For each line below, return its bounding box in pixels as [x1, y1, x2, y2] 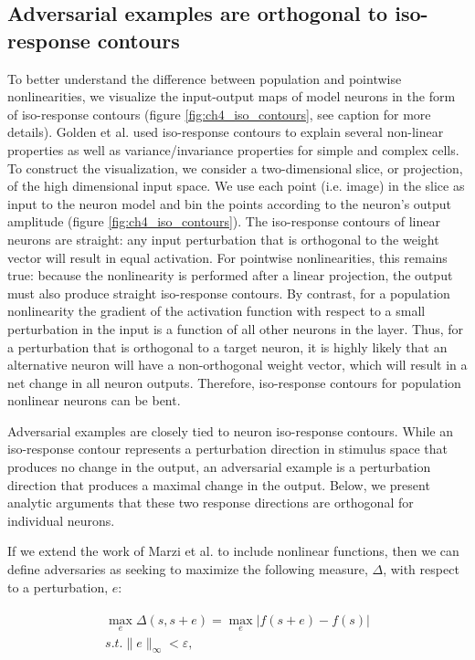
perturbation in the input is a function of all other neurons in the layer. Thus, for [7, 319, 464, 338]
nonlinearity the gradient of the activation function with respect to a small [7, 301, 426, 320]
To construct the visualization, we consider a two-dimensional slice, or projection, [7, 158, 463, 177]
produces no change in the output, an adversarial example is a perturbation [7, 457, 431, 477]
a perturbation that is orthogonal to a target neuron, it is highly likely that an [7, 337, 448, 356]
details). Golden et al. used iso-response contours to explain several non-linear [7, 122, 444, 141]
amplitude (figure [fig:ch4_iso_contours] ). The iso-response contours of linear [7, 212, 440, 231]
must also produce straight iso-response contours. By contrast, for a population [7, 283, 450, 302]
